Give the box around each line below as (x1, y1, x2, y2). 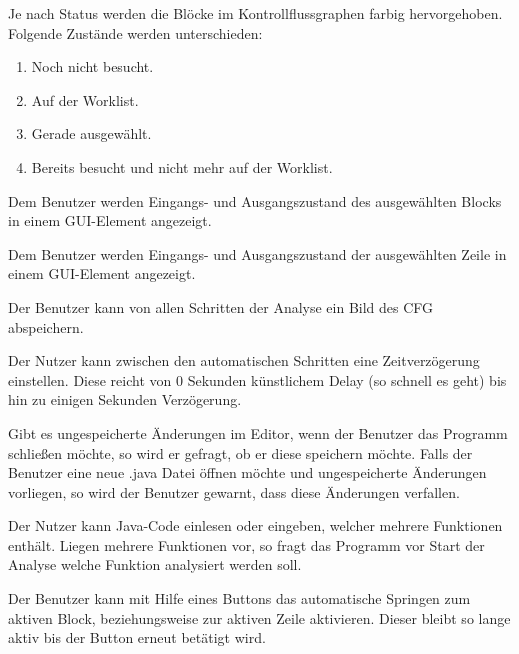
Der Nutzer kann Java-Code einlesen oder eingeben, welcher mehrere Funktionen (8, 515, 503, 536)
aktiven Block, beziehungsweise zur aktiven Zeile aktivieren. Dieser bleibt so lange (8, 607, 511, 628)
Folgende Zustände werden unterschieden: (8, 22, 263, 43)
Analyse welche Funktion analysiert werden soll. (8, 554, 302, 575)
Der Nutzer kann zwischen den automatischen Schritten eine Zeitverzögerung (8, 350, 480, 371)
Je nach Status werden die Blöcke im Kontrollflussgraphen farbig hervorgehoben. (8, 3, 503, 23)
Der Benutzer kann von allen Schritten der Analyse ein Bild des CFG (8, 296, 434, 317)
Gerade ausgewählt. (31, 123, 152, 144)
